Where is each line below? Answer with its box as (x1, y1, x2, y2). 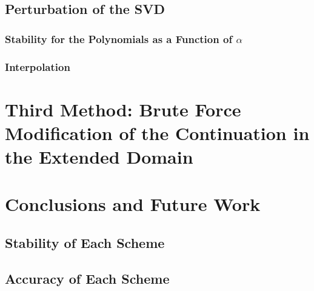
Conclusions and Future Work (5, 192, 261, 216)
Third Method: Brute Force (5, 96, 241, 121)
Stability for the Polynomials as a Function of (5, 31, 233, 46)
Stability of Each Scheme (5, 233, 165, 252)
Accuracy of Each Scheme (5, 269, 170, 287)
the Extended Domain (5, 144, 193, 169)
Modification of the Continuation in (5, 120, 310, 145)
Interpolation (5, 59, 70, 74)
